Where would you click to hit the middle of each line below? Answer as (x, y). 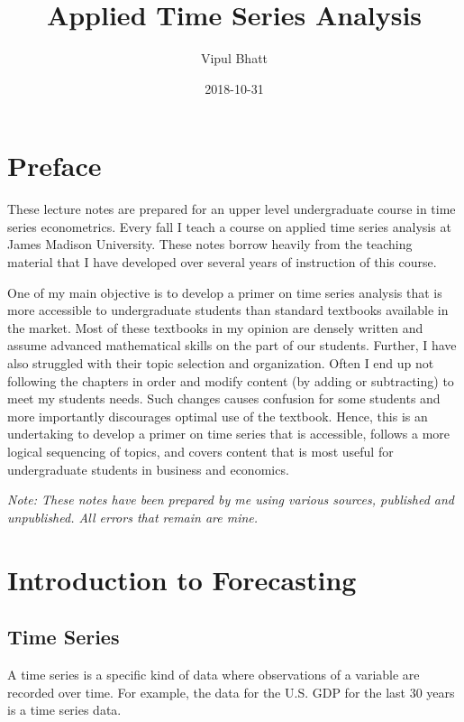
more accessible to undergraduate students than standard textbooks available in (228, 310)
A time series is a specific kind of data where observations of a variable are (214, 674)
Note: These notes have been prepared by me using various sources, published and (231, 500)
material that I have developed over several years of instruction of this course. (222, 262)
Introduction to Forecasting (182, 579)
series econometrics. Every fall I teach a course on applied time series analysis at (229, 226)
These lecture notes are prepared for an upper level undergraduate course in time (232, 209)
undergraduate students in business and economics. (148, 469)
